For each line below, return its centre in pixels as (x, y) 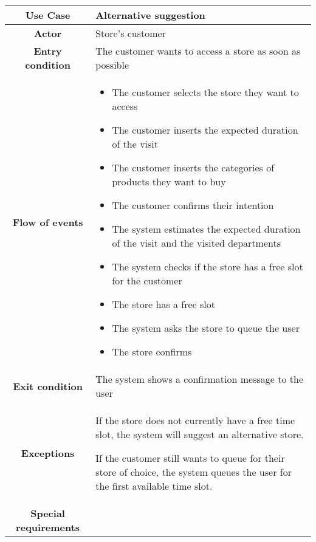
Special (48, 513)
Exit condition (48, 386)
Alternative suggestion (150, 15)
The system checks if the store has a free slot (208, 266)
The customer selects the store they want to (205, 92)
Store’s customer (131, 33)
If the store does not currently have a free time (195, 420)
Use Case (48, 15)
